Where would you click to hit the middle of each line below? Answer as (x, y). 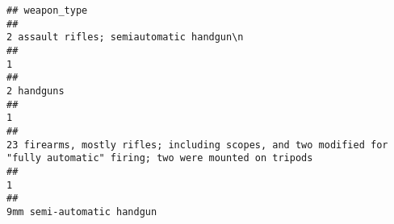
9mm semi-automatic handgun (82, 212)
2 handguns (36, 91)
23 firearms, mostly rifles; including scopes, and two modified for (197, 145)
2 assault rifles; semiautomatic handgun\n (125, 37)
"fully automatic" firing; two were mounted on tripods (160, 158)
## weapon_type (47, 10)
